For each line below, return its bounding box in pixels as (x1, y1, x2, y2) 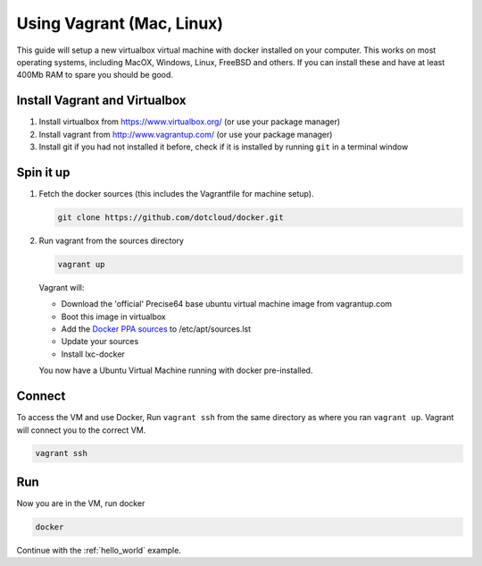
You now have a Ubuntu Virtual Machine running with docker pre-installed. (38, 365, 313, 376)
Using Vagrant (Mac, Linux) (16, 13, 223, 33)
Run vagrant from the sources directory (38, 235, 185, 246)
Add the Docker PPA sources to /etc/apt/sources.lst (61, 324, 252, 334)
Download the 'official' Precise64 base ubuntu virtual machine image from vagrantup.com (61, 299, 393, 309)
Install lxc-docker (61, 349, 125, 359)
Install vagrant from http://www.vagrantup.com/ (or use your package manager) (38, 129, 333, 139)
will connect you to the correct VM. (16, 425, 146, 435)
